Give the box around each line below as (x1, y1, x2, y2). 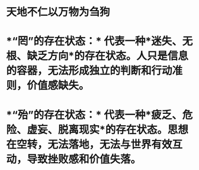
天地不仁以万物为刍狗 (6, 5, 111, 19)
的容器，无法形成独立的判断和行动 (6, 64, 173, 77)
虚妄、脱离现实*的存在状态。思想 (27, 123, 188, 136)
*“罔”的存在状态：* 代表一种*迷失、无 (6, 35, 193, 48)
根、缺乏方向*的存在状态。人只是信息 (6, 50, 188, 63)
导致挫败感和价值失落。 (27, 152, 142, 166)
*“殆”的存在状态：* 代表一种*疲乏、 (6, 108, 182, 122)
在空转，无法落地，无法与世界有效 (6, 138, 173, 151)
